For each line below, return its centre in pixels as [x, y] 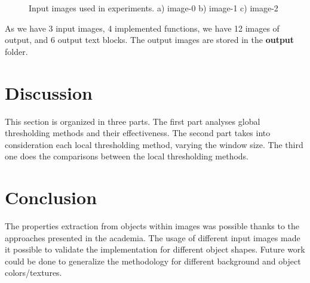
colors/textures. [33, 273]
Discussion [49, 92]
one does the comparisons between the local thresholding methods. [127, 156]
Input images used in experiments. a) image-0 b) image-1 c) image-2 [154, 8]
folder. [16, 51]
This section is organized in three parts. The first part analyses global [133, 121]
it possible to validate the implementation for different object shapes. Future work [155, 249]
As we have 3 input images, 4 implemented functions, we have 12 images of [142, 28]
